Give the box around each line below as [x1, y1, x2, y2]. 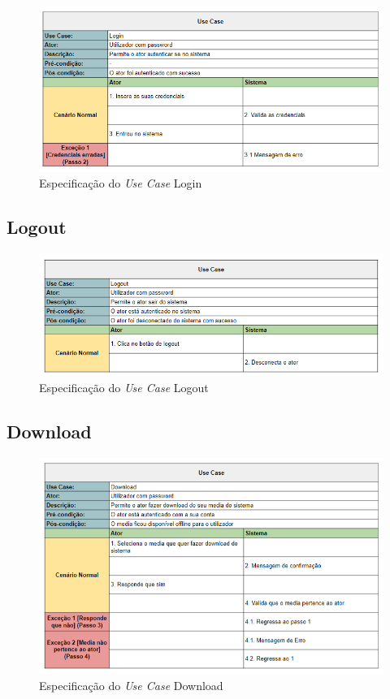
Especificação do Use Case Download [39, 677, 223, 694]
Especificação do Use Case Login [39, 175, 202, 192]
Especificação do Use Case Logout [39, 378, 209, 395]
